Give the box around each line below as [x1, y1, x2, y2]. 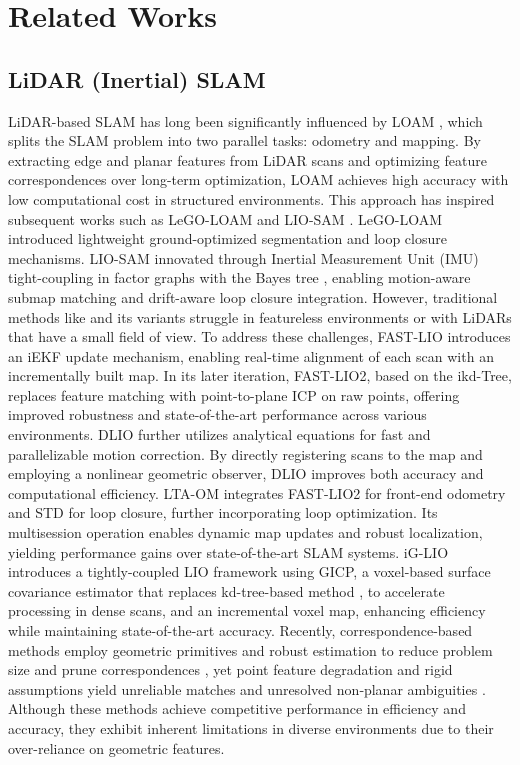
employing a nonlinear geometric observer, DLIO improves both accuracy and [8, 463, 484, 484]
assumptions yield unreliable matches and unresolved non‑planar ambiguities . [8, 678, 486, 699]
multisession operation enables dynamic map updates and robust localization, [8, 522, 483, 543]
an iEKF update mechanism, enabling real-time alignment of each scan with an [8, 345, 494, 366]
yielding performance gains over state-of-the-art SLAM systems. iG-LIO [8, 541, 449, 562]
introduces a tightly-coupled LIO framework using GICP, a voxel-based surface [8, 561, 491, 582]
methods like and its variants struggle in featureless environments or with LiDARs [8, 306, 512, 327]
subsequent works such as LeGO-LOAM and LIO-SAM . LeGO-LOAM [8, 208, 443, 229]
